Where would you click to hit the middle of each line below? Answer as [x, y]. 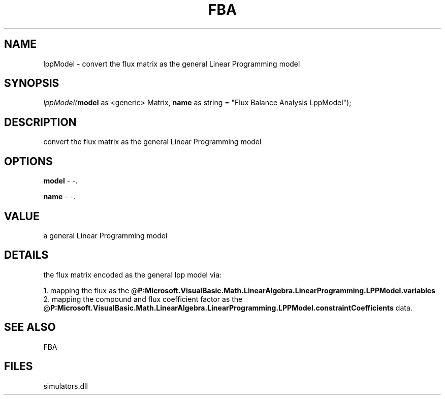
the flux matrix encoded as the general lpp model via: [133, 274]
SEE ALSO [30, 327]
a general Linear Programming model [105, 235]
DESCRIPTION [40, 122]
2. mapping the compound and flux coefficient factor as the [143, 299]
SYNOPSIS [32, 83]
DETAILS [26, 255]
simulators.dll [66, 386]
